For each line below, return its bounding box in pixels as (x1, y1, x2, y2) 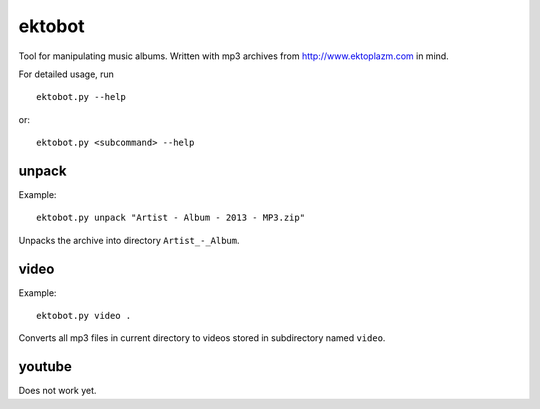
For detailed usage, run (18, 68, 115, 80)
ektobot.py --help (36, 91, 127, 103)
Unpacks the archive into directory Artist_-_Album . (18, 234, 240, 246)
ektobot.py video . (36, 310, 132, 322)
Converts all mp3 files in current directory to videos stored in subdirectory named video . (18, 332, 386, 344)
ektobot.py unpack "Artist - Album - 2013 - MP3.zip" (36, 212, 305, 224)
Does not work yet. (18, 385, 97, 397)
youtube (18, 358, 72, 375)
